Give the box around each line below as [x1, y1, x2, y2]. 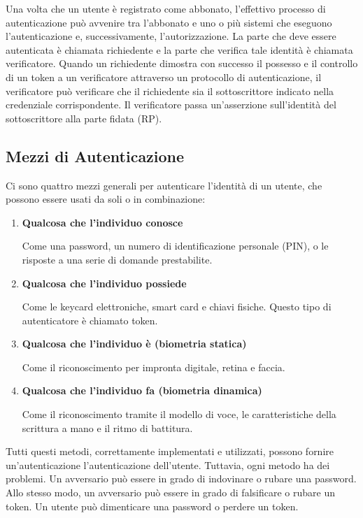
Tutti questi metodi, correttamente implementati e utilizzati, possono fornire [6, 444, 334, 459]
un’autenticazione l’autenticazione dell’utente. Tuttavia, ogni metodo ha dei [6, 457, 330, 472]
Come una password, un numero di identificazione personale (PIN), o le [22, 238, 329, 253]
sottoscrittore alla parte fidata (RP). [6, 110, 162, 125]
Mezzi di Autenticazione [6, 145, 185, 166]
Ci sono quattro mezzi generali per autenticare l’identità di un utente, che [6, 178, 322, 192]
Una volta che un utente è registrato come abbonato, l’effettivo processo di [6, 1, 326, 15]
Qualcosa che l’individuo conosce [22, 215, 183, 229]
